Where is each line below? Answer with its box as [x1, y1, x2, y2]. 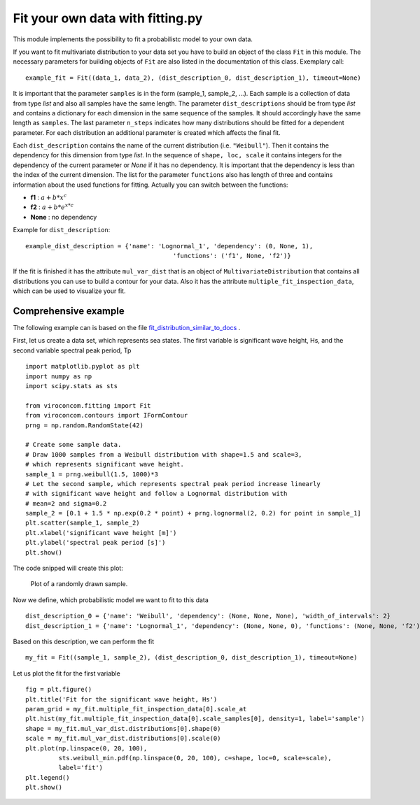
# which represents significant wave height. [25, 460, 185, 469]
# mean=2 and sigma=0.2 [25, 499, 107, 507]
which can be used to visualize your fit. [13, 287, 126, 295]
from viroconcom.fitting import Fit [25, 401, 151, 409]
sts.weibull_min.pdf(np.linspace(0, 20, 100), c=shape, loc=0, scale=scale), [58, 754, 332, 762]
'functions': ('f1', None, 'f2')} [172, 252, 291, 259]
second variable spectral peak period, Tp [13, 346, 132, 355]
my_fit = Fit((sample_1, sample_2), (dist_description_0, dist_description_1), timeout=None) [25, 654, 358, 662]
